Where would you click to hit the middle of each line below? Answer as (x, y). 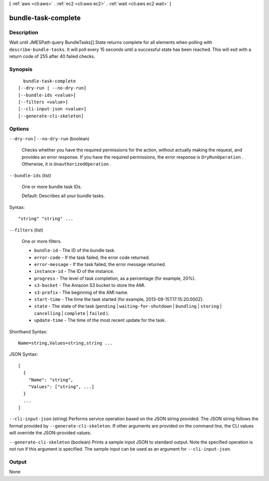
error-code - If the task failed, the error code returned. (92, 257)
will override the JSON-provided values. (50, 433)
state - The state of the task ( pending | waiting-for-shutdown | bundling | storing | (128, 306)
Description (24, 32)
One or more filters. (42, 241)
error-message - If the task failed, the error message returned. (100, 264)
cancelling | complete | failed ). (72, 313)
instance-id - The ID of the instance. (74, 271)
